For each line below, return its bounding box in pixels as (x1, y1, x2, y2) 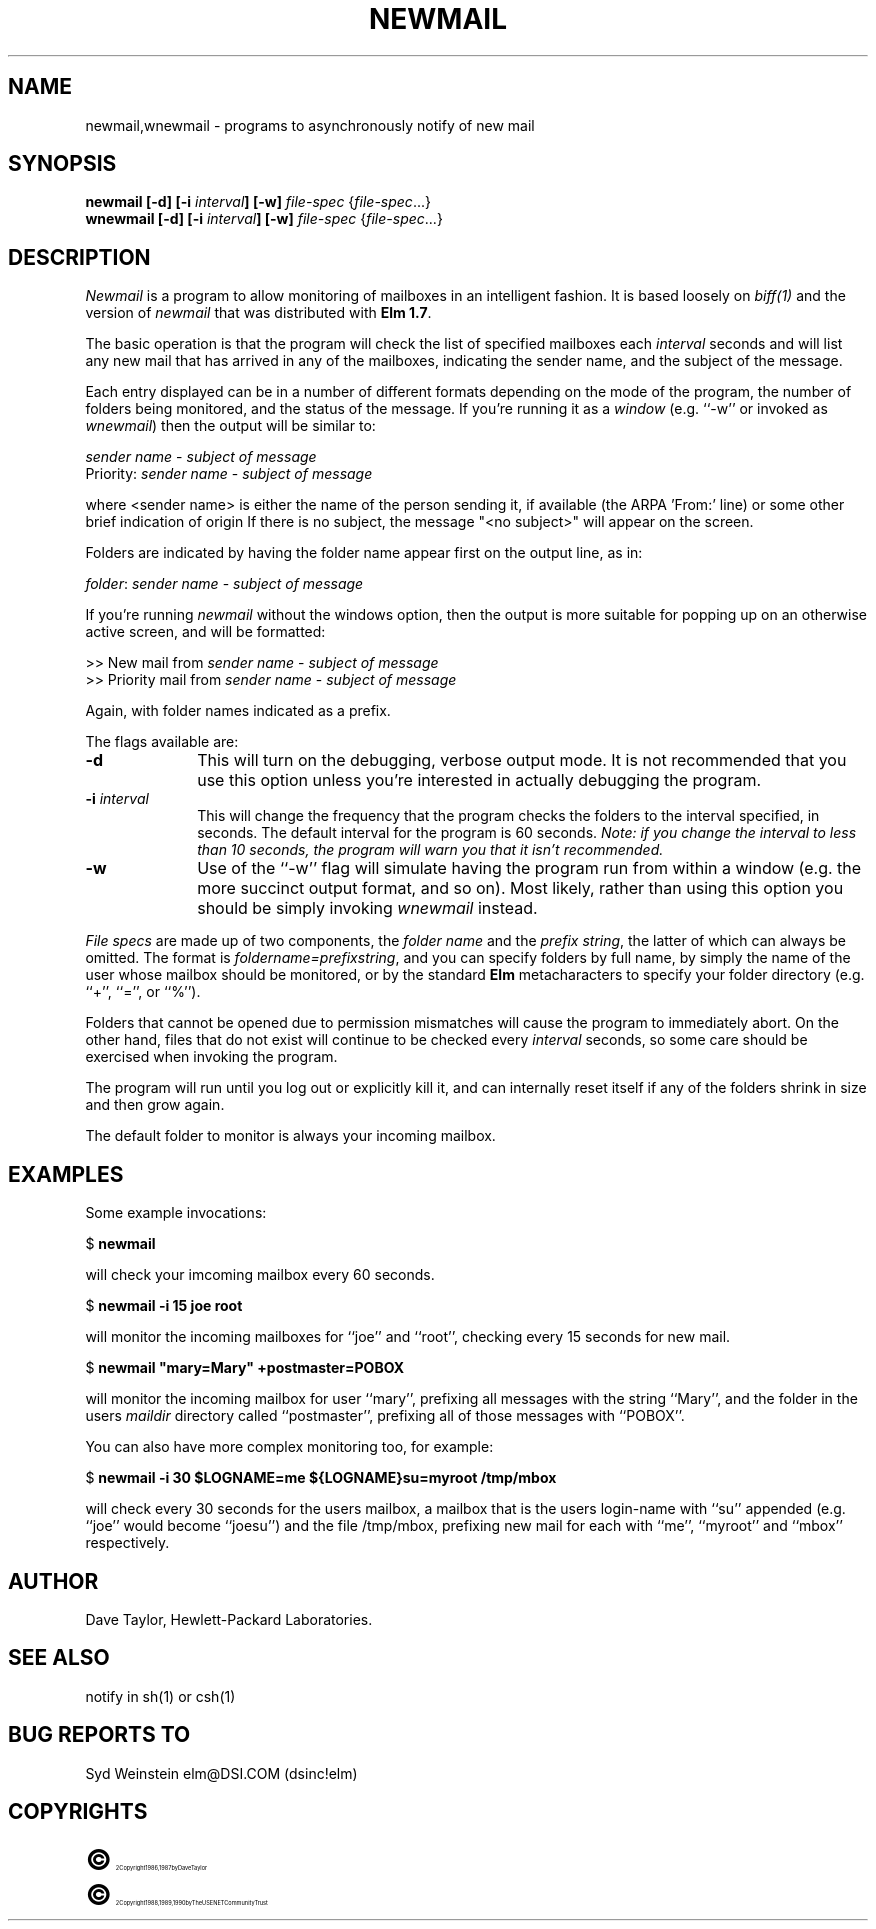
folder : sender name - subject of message (85, 575, 364, 593)
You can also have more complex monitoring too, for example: (85, 1438, 494, 1456)
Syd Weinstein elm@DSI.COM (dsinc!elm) (85, 1764, 358, 1782)
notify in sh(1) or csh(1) (85, 1687, 236, 1705)
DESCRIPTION (8, 244, 151, 270)
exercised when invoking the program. (85, 1048, 338, 1066)
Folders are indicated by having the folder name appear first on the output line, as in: (85, 544, 643, 562)
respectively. (85, 1534, 170, 1552)
